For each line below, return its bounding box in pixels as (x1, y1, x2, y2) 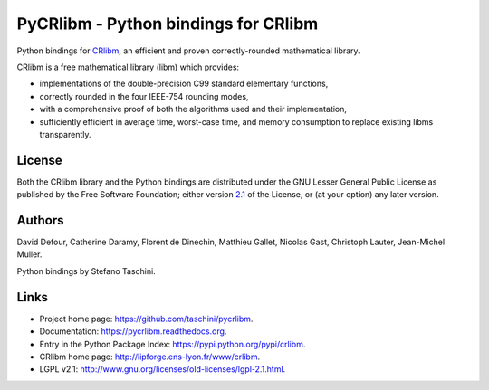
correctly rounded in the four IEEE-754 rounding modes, (39, 90, 249, 101)
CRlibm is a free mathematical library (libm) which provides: (16, 62, 240, 72)
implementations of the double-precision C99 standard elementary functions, (39, 78, 329, 90)
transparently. (39, 128, 91, 139)
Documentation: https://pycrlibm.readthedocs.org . (39, 326, 227, 337)
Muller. (16, 249, 43, 260)
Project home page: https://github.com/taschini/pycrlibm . (39, 313, 254, 324)
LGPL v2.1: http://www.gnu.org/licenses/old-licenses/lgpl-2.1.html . (39, 364, 286, 375)
